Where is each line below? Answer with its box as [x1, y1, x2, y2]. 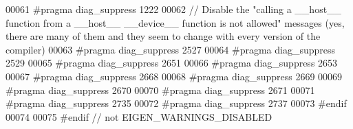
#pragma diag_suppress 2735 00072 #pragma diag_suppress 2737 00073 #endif [6, 96, 347, 110]
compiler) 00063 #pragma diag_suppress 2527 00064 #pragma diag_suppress [6, 42, 336, 56]
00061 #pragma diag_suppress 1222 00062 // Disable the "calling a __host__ [6, 2, 342, 16]
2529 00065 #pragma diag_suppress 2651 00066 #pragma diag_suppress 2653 [6, 56, 338, 70]
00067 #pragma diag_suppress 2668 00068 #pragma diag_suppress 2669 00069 [6, 69, 343, 83]
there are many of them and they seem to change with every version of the [6, 29, 321, 43]
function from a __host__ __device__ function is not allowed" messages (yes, [6, 15, 345, 30]
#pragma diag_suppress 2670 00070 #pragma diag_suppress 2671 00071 [6, 82, 315, 97]
